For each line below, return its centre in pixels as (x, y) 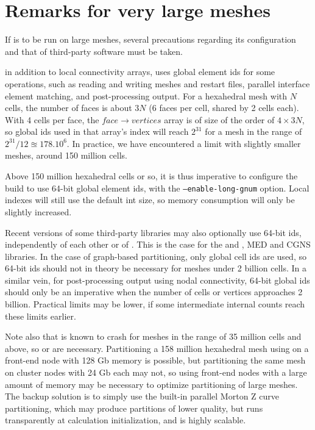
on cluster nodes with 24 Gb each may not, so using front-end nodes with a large (156, 372)
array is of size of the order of (219, 119)
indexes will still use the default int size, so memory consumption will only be (150, 200)
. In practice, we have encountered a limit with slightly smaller (184, 143)
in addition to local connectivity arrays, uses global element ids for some (140, 72)
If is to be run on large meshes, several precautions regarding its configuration (150, 39)
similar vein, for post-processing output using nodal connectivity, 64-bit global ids (157, 280)
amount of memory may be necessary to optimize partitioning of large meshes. (151, 384)
